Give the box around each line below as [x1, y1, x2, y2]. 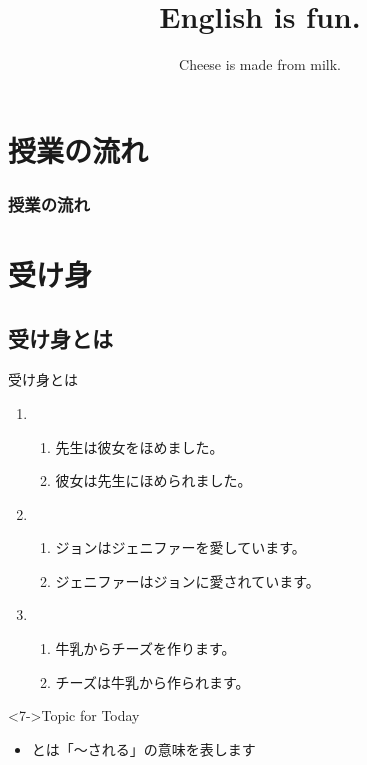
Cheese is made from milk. [179, 54, 341, 75]
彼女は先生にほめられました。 [55, 470, 252, 491]
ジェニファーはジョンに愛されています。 [55, 570, 320, 591]
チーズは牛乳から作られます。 [55, 671, 250, 692]
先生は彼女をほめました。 [55, 436, 224, 457]
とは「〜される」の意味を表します [31, 738, 256, 759]
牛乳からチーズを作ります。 [55, 638, 236, 659]
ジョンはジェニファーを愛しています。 [55, 537, 306, 558]
